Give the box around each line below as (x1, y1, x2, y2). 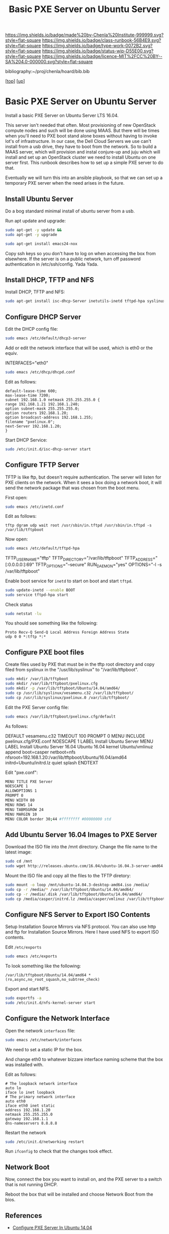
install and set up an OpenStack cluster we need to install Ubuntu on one (5, 155, 156, 161)
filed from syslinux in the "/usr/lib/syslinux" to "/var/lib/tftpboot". (5, 667, 138, 673)
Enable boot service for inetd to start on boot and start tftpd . (5, 578, 133, 584)
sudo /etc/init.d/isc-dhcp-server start (5, 446, 92, 451)
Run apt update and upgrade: (5, 217, 66, 223)
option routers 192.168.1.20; (5, 410, 69, 416)
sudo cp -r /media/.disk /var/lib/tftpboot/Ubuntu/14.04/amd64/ (5, 892, 143, 897)
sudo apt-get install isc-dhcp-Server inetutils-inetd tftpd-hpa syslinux (5, 298, 165, 304)
